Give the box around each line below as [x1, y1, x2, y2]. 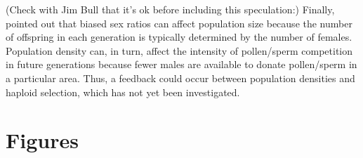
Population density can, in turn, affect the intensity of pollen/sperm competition [6, 43, 353, 58]
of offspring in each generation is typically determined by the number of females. [6, 29, 352, 44]
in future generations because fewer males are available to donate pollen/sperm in [6, 57, 357, 72]
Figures [6, 126, 79, 154]
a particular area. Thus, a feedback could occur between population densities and [6, 70, 355, 85]
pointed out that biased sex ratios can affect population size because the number [6, 15, 352, 30]
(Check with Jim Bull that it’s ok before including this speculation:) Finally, [6, 2, 335, 16]
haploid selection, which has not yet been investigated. [6, 84, 240, 99]
